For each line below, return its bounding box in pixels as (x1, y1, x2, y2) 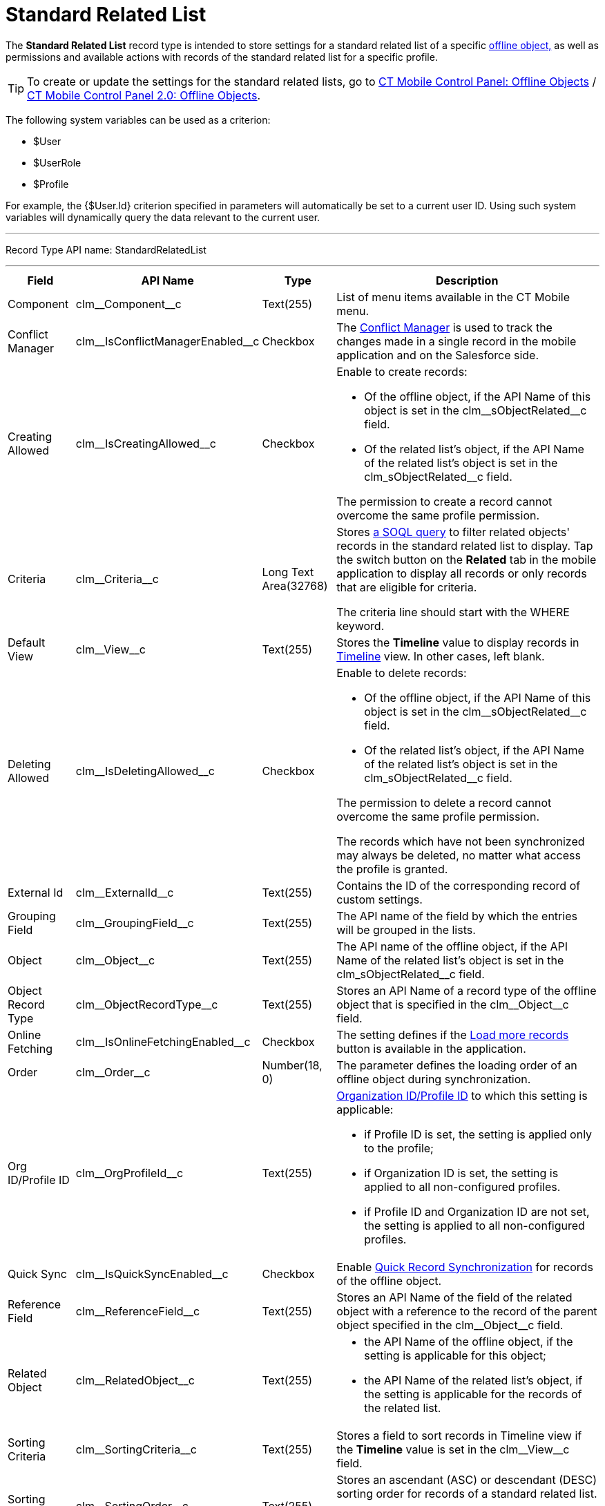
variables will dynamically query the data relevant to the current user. (6, 211, 320, 223)
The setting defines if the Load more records (336, 1027, 569, 1042)
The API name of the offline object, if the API (336, 939, 568, 953)
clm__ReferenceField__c (75, 1304, 200, 1318)
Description (435, 273, 499, 287)
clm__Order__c (75, 1065, 151, 1079)
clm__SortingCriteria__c (75, 1442, 197, 1456)
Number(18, (262, 1058, 323, 1072)
